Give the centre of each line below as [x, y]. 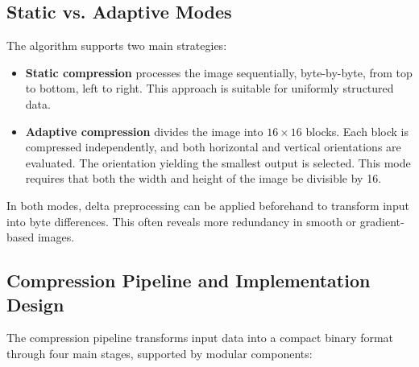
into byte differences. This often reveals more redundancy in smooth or [182, 221]
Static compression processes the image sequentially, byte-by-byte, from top [219, 72]
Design [35, 304]
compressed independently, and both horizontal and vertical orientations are [213, 147]
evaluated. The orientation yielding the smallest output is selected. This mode [218, 162]
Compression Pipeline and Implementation [189, 280]
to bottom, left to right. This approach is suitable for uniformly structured [209, 88]
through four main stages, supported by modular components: [160, 353]
